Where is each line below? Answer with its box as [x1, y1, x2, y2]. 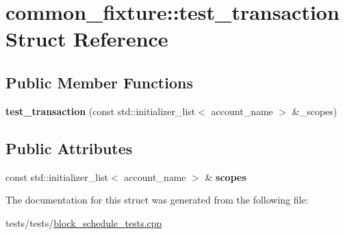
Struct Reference [5, 25, 168, 53]
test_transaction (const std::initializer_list [5, 103, 196, 118]
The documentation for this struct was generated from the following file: [5, 193, 309, 207]
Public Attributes [5, 137, 133, 158]
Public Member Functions [5, 71, 193, 92]
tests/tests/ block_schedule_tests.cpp [5, 215, 162, 230]
